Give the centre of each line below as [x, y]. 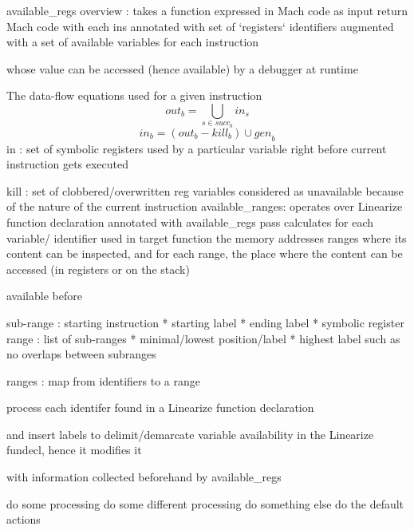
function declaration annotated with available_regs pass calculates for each [190, 221]
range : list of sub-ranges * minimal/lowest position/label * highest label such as [203, 338]
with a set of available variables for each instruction [133, 42]
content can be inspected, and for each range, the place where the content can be [205, 253]
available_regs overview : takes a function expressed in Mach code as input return [207, 10]
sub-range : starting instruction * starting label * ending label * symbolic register [205, 322]
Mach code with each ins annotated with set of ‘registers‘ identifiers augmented [200, 26]
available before [44, 296]
